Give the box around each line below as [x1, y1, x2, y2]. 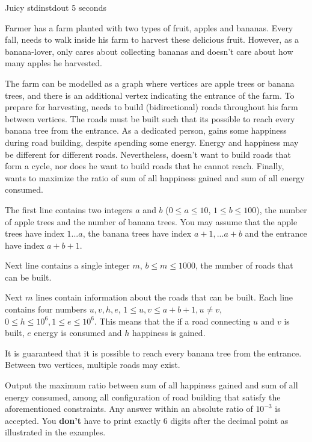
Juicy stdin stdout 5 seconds [5, 1, 106, 13]
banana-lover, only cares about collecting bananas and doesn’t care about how [5, 45, 293, 57]
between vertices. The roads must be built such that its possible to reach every [5, 112, 295, 125]
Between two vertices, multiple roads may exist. [5, 358, 180, 371]
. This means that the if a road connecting [94, 314, 251, 327]
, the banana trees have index [82, 227, 192, 240]
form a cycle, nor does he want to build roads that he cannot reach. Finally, [5, 160, 284, 172]
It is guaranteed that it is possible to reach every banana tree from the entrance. [5, 346, 302, 359]
